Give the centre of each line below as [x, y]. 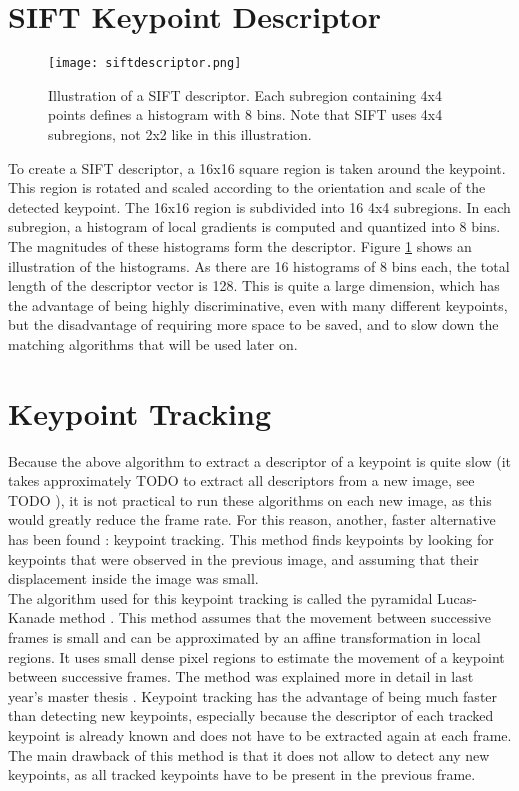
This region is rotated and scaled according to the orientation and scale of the [247, 187]
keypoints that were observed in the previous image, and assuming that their [243, 558]
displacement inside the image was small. [133, 578]
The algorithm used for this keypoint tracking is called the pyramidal [220, 597]
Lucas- [456, 597]
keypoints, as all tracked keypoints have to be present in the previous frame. [242, 774]
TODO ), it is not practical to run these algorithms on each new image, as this [250, 499]
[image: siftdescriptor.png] [145, 63]
